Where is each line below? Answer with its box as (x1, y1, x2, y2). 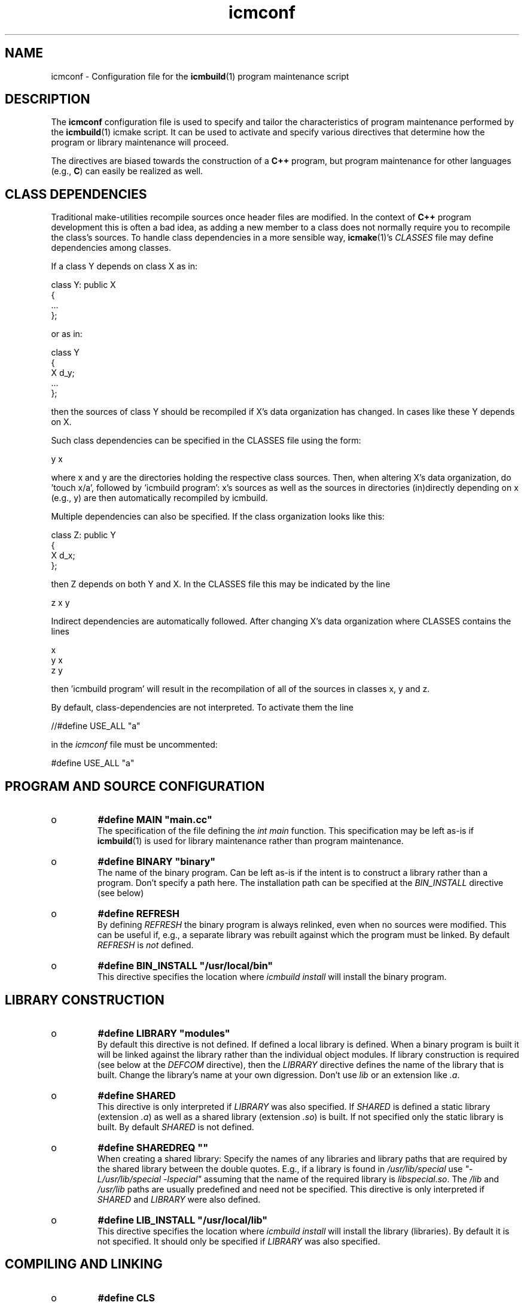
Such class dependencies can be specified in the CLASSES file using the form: (51, 435, 361, 446)
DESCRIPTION (5, 92, 90, 107)
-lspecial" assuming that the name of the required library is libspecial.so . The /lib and (163, 1173, 499, 1184)
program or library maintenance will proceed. (51, 137, 229, 148)
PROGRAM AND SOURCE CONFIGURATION (5, 778, 265, 794)
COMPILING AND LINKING (5, 1257, 163, 1272)
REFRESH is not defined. (97, 940, 194, 951)
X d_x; (51, 550, 75, 561)
